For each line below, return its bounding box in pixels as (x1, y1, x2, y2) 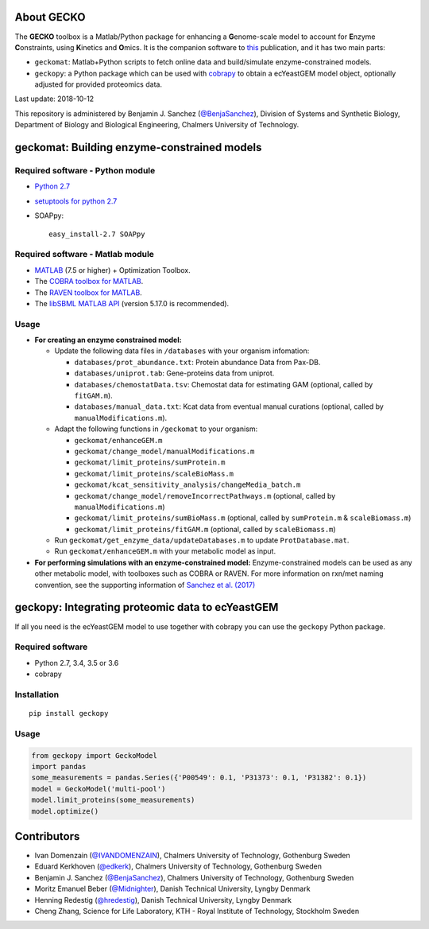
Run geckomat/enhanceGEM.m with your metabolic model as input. (54, 546, 276, 556)
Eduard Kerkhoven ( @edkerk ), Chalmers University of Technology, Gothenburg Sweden (34, 861, 322, 871)
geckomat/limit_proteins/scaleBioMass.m (74, 469, 234, 478)
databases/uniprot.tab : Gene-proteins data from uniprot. (74, 368, 275, 378)
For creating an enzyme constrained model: (34, 335, 182, 345)
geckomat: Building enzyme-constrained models (14, 141, 262, 154)
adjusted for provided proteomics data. (34, 80, 163, 89)
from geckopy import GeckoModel (31, 751, 158, 760)
